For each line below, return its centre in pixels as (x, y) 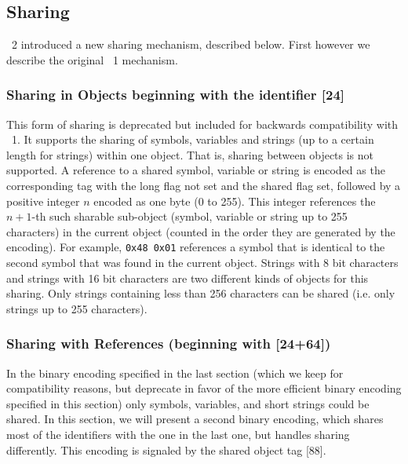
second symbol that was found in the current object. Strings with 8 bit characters (202, 263)
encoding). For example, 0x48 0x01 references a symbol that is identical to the (196, 247)
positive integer (43, 201)
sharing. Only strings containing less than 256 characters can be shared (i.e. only (201, 293)
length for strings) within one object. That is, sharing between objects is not (190, 154)
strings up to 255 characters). (77, 308)
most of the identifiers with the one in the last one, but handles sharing (178, 434)
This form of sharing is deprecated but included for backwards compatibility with (202, 124)
